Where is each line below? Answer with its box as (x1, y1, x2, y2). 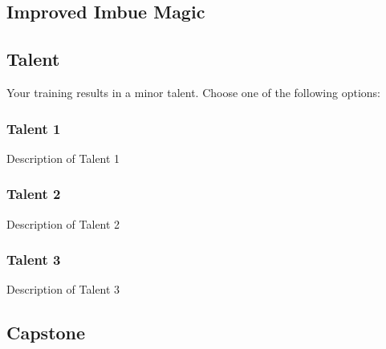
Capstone (6, 320, 86, 345)
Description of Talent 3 (6, 281, 120, 298)
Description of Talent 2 (6, 215, 120, 232)
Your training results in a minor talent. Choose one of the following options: (6, 83, 381, 100)
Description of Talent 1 (6, 149, 120, 166)
